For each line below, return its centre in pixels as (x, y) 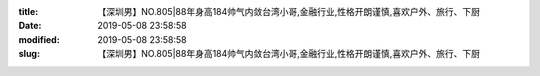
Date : (30, 26)
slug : (29, 54)
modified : (39, 39)
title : (28, 11)
